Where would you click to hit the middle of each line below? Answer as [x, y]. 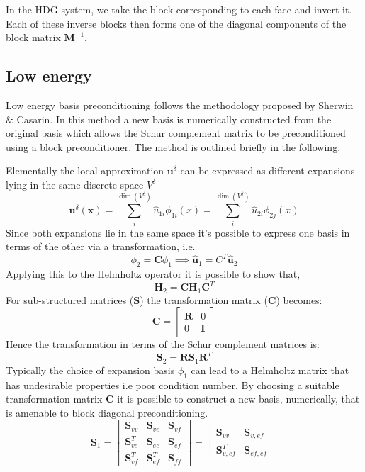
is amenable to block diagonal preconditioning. [107, 412]
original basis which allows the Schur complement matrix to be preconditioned [176, 133]
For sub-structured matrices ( [70, 299]
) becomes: [299, 299]
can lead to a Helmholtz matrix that [270, 370]
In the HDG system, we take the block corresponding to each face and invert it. [179, 9]
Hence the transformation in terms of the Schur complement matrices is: [163, 344]
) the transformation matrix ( [204, 299]
